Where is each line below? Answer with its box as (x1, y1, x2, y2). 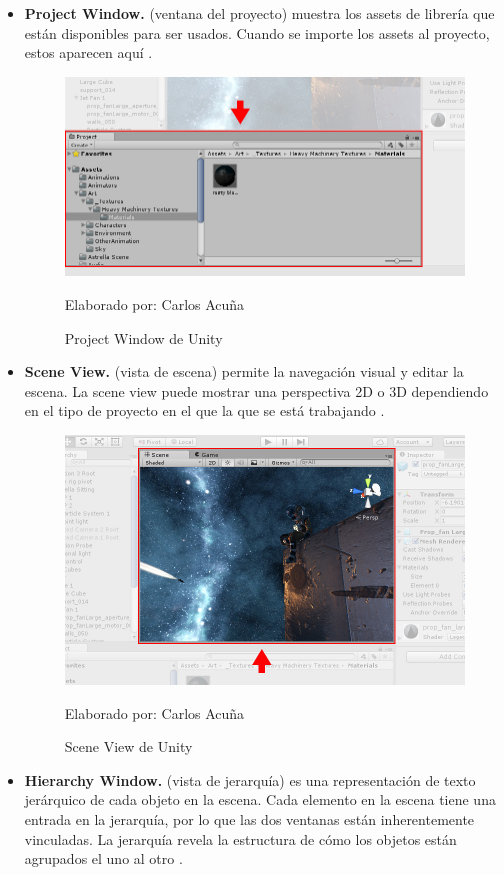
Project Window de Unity (64, 327, 223, 348)
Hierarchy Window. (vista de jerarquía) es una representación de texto (24, 769, 476, 790)
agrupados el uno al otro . (24, 848, 183, 869)
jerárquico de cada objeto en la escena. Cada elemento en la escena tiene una (24, 789, 496, 810)
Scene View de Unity (64, 736, 193, 757)
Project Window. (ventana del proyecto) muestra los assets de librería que (24, 3, 495, 23)
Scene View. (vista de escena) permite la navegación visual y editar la (24, 361, 464, 382)
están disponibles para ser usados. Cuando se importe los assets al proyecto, (24, 22, 490, 43)
